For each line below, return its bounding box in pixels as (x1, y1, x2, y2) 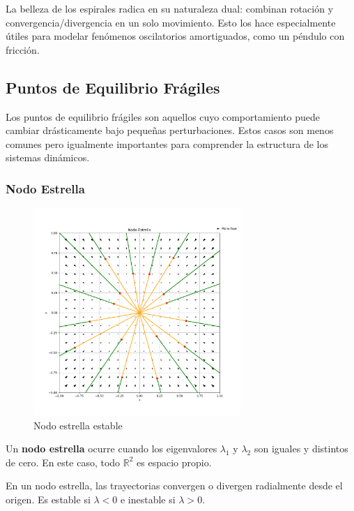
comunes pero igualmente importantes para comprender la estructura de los (6, 136, 328, 151)
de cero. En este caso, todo (6, 454, 121, 469)
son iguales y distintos (254, 441, 348, 456)
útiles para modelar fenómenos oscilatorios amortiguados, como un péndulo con (6, 29, 345, 43)
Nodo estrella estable (33, 417, 123, 432)
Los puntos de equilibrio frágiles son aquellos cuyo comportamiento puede (6, 109, 321, 124)
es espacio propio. (137, 454, 212, 469)
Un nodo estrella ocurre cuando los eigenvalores (6, 441, 217, 456)
